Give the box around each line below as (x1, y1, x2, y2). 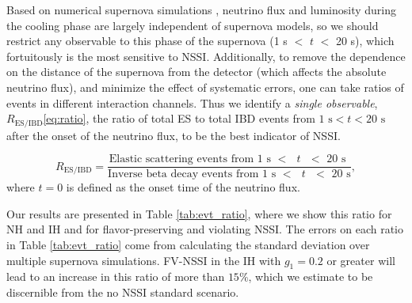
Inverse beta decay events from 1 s (108, 169, 277, 180)
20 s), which (335, 32, 395, 49)
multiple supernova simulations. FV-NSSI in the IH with (6, 252, 281, 268)
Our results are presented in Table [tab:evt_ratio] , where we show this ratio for (6, 205, 392, 222)
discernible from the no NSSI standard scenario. (6, 284, 239, 301)
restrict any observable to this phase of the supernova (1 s (6, 32, 288, 49)
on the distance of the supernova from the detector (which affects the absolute (6, 63, 387, 80)
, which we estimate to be (248, 268, 373, 285)
